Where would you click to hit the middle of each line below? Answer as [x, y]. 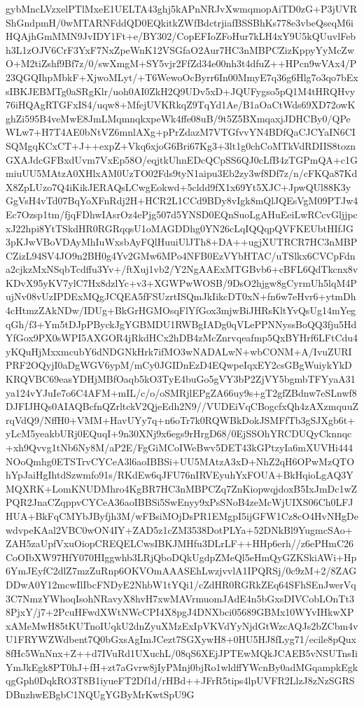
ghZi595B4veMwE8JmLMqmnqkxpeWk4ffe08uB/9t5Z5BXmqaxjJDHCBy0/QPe [178, 118]
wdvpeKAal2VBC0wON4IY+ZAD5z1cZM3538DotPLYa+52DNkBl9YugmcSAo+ [179, 529]
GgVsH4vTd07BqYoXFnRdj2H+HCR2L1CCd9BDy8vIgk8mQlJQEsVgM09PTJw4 [182, 200]
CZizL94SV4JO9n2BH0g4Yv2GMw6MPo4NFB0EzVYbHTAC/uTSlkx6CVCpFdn [181, 255]
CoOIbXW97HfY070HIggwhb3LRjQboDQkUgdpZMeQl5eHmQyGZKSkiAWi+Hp [181, 557]
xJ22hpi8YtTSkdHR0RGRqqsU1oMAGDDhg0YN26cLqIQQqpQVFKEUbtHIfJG [180, 228]
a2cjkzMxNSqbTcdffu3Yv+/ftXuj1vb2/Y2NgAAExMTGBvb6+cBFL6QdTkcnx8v [182, 269]
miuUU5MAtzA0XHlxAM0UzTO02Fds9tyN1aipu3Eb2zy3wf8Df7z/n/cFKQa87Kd [182, 173]
